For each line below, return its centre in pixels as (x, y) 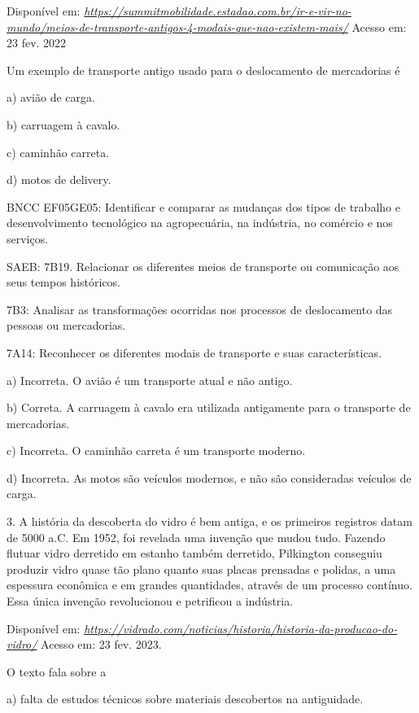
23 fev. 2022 (37, 43)
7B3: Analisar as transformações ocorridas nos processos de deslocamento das (200, 309)
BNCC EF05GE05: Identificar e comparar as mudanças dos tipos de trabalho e (203, 206)
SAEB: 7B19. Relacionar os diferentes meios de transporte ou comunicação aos (203, 266)
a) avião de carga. (51, 97)
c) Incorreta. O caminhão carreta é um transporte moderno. (156, 451)
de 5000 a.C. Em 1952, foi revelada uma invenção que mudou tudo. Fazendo (196, 537)
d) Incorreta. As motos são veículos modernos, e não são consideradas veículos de (209, 477)
